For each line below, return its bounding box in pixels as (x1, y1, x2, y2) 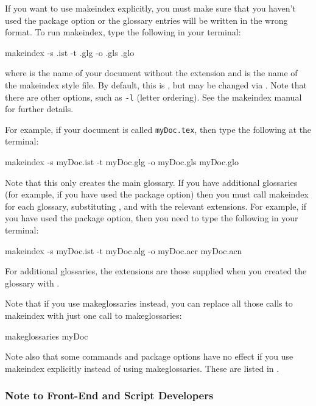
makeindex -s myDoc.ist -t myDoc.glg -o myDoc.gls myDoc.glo (5, 155, 239, 168)
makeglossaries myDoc (5, 329, 88, 342)
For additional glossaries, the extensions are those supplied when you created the (5, 265, 307, 277)
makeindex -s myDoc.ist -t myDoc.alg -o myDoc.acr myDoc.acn (5, 244, 242, 257)
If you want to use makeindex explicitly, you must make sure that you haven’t (5, 2, 296, 14)
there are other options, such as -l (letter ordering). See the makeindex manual (5, 90, 302, 103)
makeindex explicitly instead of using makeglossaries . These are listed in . (5, 361, 279, 374)
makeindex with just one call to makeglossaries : (5, 309, 182, 321)
